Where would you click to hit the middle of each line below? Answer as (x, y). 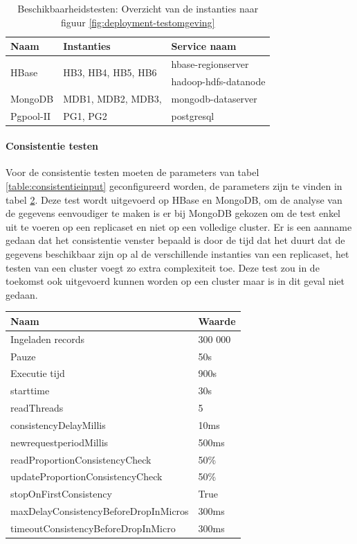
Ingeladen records (48, 339)
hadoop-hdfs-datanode (218, 81)
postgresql (193, 115)
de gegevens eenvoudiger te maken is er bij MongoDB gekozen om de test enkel (173, 213)
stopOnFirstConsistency (61, 494)
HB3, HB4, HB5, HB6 (110, 72)
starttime (30, 391)
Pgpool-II (31, 115)
